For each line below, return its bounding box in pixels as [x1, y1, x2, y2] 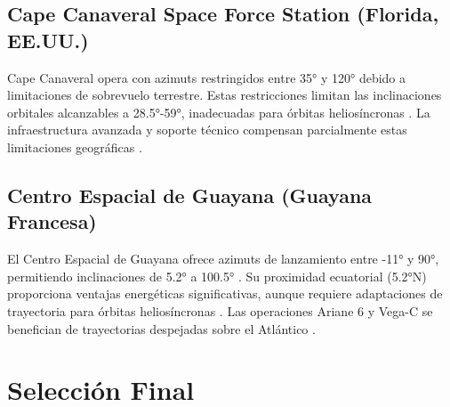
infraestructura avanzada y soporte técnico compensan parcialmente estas [7, 120, 407, 139]
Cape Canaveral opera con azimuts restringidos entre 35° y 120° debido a [7, 68, 406, 86]
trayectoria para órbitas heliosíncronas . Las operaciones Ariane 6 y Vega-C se [7, 301, 433, 320]
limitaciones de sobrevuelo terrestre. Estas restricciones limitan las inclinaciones [7, 85, 442, 104]
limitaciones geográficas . [7, 137, 142, 156]
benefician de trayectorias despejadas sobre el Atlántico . [7, 319, 316, 338]
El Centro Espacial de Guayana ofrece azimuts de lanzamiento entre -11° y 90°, [7, 249, 439, 268]
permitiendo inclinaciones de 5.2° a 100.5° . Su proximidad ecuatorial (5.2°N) [7, 266, 427, 285]
